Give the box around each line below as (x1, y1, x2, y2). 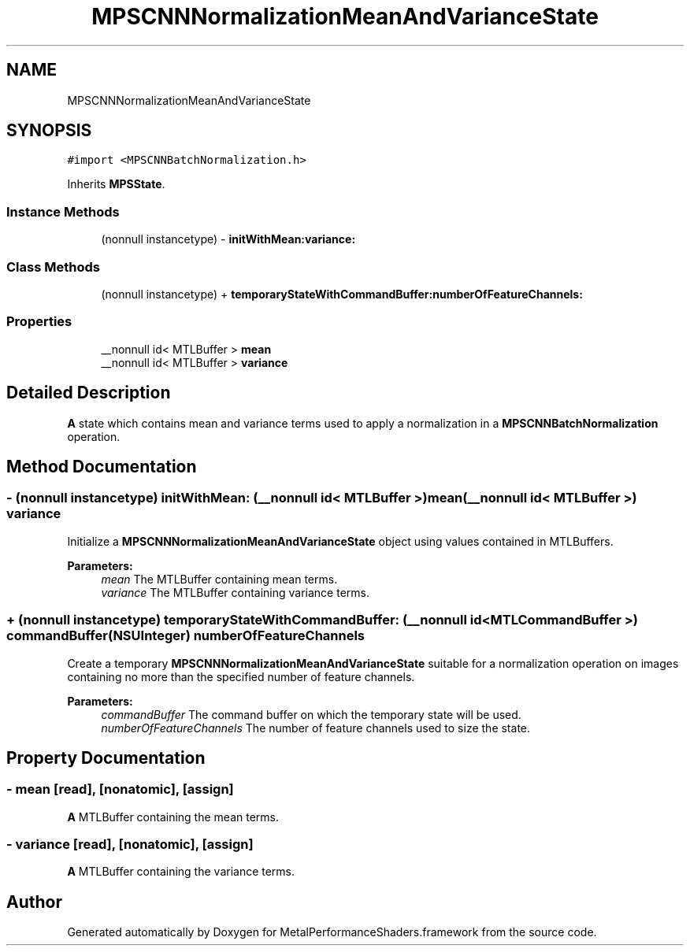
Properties (6, 313, 72, 330)
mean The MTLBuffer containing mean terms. (101, 572, 338, 586)
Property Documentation (6, 747, 206, 768)
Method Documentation (6, 456, 197, 476)
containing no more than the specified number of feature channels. (67, 669, 415, 683)
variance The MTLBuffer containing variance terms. (101, 585, 369, 599)
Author (6, 891, 62, 912)
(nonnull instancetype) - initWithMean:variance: (101, 232, 356, 246)
